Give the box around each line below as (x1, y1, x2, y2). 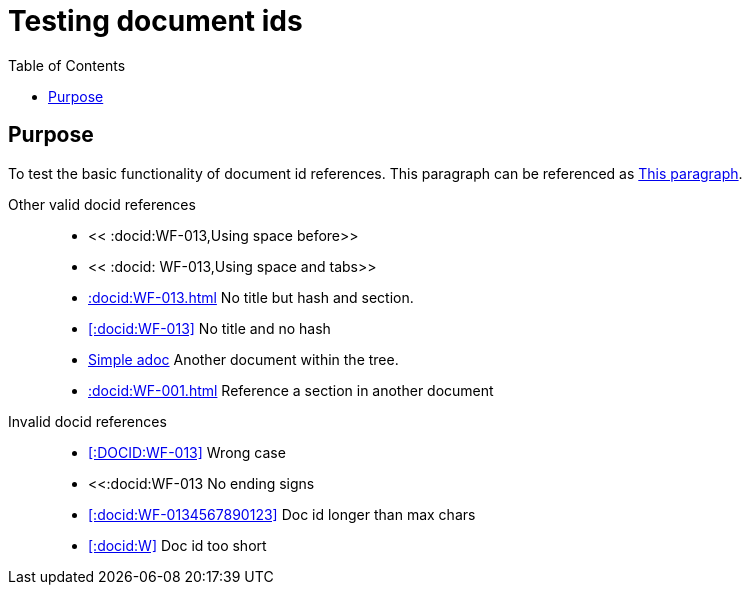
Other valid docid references (8, 195, 196, 213)
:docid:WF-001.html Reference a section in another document (88, 381, 494, 399)
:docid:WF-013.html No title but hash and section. (88, 288, 414, 306)
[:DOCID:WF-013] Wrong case (88, 443, 286, 461)
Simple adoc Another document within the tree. (88, 350, 399, 368)
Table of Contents (8, 56, 126, 74)
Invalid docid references (8, 412, 167, 430)
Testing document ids (8, 4, 303, 38)
